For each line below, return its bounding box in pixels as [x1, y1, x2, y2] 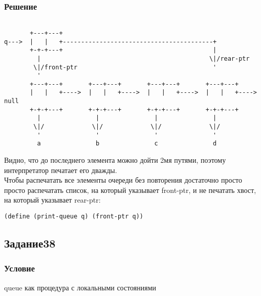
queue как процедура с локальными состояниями [4, 282, 157, 292]
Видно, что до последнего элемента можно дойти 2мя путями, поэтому [4, 155, 226, 165]
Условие [4, 262, 35, 275]
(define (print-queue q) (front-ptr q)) [4, 213, 144, 220]
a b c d [37, 140, 217, 147]
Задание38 [4, 235, 56, 251]
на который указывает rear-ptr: [4, 194, 101, 205]
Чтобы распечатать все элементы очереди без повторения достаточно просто [4, 175, 242, 185]
